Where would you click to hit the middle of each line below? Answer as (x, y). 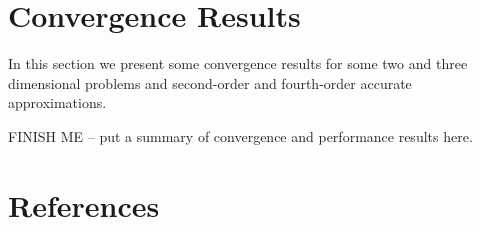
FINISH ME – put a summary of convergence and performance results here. (240, 135)
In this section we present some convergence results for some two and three (238, 63)
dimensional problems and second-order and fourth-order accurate (210, 82)
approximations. (57, 102)
